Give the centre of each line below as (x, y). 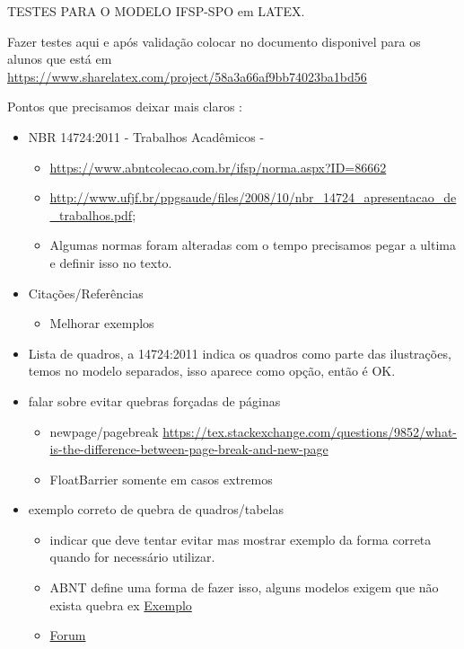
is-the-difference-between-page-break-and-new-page (189, 449)
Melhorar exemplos (102, 323)
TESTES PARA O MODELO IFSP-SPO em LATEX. (156, 11)
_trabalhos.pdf (91, 214)
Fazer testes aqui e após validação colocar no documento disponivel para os (214, 41)
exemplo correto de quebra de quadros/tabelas (156, 509)
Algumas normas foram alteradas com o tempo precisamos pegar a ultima (253, 245)
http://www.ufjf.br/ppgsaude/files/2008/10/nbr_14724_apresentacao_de (253, 197)
